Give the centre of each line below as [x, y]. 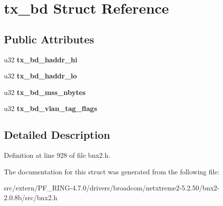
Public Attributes [49, 39]
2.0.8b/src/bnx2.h [31, 197]
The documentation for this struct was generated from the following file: [112, 171]
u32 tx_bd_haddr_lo [40, 76]
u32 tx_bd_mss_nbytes [45, 92]
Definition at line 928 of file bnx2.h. [57, 155]
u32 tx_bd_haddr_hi [41, 59]
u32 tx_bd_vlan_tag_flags [51, 108]
